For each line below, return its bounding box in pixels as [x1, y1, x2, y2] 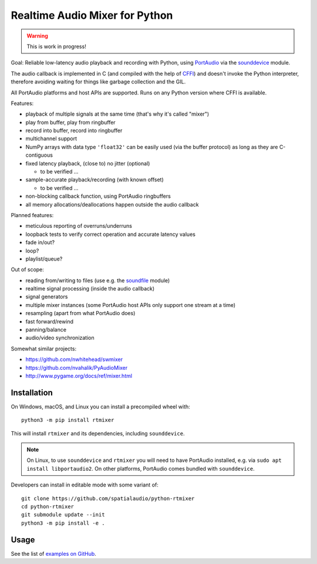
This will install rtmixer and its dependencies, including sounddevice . [11, 430, 185, 437]
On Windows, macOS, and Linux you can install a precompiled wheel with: [11, 403, 190, 410]
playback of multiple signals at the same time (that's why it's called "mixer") [25, 110, 210, 117]
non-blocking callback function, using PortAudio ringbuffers [25, 192, 171, 200]
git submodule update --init [21, 511, 105, 518]
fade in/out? [25, 239, 55, 246]
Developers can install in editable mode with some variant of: [11, 481, 158, 488]
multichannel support [25, 135, 77, 142]
